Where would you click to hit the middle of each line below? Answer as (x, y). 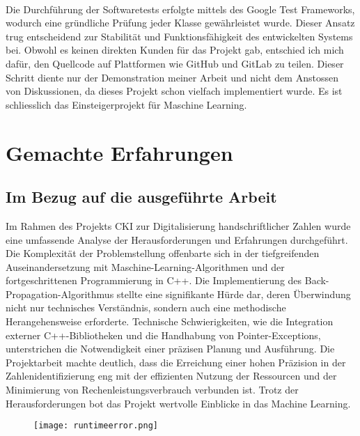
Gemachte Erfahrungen (119, 152)
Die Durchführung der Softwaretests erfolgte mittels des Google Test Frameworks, (180, 9)
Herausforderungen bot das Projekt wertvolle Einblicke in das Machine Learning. (178, 403)
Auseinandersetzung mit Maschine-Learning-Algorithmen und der (145, 266)
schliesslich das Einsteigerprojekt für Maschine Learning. (126, 104)
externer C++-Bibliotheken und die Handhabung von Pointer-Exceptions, (163, 335)
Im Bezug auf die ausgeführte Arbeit (141, 197)
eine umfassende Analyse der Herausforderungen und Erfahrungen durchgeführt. (177, 239)
